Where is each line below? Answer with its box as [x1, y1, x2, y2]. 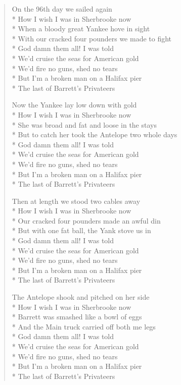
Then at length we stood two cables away [12, 195, 141, 206]
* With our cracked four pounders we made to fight [12, 33, 172, 43]
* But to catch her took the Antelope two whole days [12, 129, 177, 140]
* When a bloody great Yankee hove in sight [12, 23, 150, 34]
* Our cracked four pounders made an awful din [12, 215, 161, 226]
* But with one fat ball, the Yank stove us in [12, 225, 151, 236]
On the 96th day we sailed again [12, 4, 112, 14]
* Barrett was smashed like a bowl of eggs [12, 311, 142, 322]
